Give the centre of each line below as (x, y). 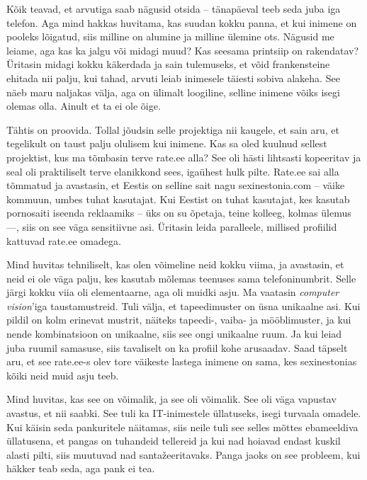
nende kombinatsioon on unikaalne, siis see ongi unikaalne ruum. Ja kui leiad (174, 334)
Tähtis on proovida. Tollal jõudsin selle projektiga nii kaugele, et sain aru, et (173, 129)
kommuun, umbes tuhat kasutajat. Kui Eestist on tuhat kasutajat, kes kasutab (178, 199)
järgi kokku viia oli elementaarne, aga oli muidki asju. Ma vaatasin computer (173, 292)
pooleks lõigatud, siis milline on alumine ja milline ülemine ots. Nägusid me (170, 36)
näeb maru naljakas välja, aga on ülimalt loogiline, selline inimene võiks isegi (173, 92)
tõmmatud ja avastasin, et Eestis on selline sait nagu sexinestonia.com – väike (176, 185)
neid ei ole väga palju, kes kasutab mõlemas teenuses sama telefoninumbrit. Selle (181, 278)
